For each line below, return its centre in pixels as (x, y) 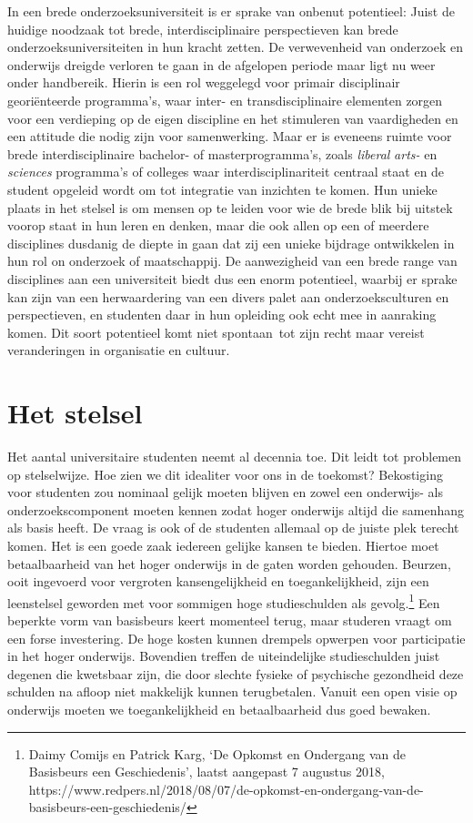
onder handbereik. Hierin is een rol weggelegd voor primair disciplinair (204, 82)
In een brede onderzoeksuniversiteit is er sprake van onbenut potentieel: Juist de (231, 11)
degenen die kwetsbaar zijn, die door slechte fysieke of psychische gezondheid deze (236, 673)
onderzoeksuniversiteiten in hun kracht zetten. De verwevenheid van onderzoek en (236, 47)
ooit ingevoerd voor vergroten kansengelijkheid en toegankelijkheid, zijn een (218, 581)
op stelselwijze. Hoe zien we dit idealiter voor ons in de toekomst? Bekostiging (225, 474)
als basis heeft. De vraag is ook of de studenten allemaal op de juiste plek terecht (233, 528)
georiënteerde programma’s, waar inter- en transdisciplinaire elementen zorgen (225, 100)
